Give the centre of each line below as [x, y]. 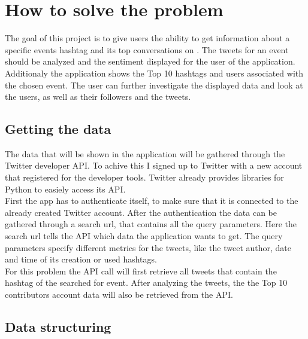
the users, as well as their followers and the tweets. [98, 97]
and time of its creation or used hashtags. [81, 259]
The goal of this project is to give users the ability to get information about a [147, 38]
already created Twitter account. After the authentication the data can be [141, 212]
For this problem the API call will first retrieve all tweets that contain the [141, 271]
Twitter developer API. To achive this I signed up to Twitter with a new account [154, 165]
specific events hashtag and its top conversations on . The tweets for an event [147, 49]
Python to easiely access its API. [65, 189]
